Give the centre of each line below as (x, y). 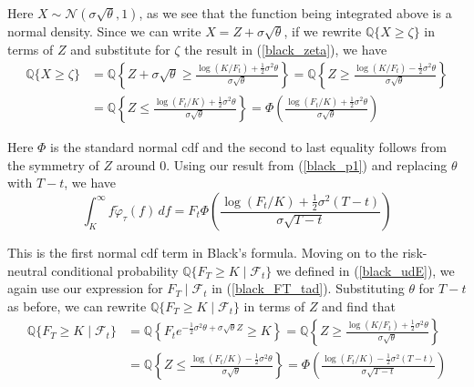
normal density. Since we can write (104, 31)
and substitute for (120, 49)
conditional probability (115, 270)
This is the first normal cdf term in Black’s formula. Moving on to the (203, 253)
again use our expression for (85, 288)
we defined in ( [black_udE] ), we (365, 270)
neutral (27, 270)
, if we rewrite (323, 31)
